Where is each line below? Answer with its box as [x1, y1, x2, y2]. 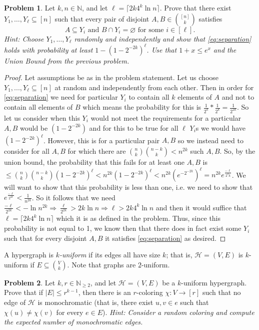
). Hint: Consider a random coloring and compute [102, 306, 254, 317]
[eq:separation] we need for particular [4, 92, 118, 102]
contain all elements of [4, 102, 73, 112]
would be [20, 122, 48, 133]
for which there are [67, 146, 126, 156]
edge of [4, 297, 26, 307]
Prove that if [4, 287, 43, 297]
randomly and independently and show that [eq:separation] [74, 33, 251, 44]
